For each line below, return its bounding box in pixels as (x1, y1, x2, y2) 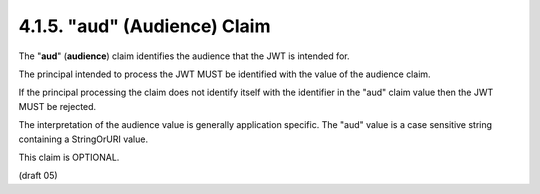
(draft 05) (18, 170, 59, 182)
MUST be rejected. (18, 100, 97, 112)
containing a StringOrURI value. (18, 133, 149, 145)
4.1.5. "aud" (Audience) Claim (18, 15, 271, 37)
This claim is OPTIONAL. (18, 151, 120, 163)
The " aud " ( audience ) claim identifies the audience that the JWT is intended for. (18, 50, 350, 62)
